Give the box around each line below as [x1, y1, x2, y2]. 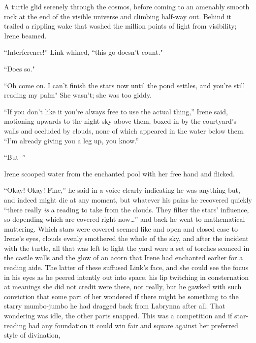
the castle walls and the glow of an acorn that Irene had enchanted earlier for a [4, 252, 243, 263]
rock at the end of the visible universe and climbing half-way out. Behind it [4, 11, 232, 21]
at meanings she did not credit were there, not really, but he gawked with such [4, 281, 242, 292]
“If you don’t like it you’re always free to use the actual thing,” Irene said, [4, 106, 228, 116]
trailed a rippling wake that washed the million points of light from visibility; [4, 21, 237, 31]
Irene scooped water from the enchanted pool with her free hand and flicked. [4, 168, 235, 178]
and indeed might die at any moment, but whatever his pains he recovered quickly [4, 194, 252, 205]
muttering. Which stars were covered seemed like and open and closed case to [4, 223, 238, 234]
